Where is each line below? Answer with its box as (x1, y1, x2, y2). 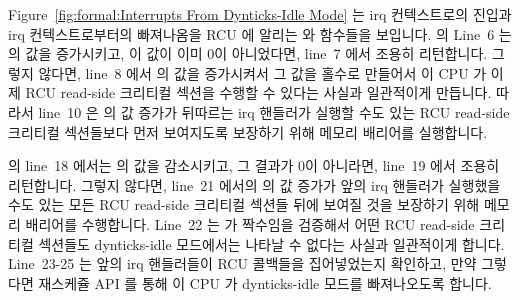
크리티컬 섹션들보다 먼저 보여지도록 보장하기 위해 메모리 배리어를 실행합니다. (8, 121, 488, 142)
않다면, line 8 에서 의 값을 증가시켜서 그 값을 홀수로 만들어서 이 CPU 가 (38, 62, 487, 83)
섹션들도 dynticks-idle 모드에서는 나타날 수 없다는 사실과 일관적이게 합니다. (38, 233, 505, 254)
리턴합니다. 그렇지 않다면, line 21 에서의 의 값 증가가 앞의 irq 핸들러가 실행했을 (8, 174, 501, 195)
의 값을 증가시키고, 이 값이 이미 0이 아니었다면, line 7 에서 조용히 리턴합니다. (8, 43, 488, 64)
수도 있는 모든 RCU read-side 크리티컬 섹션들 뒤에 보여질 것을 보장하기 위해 (8, 194, 480, 215)
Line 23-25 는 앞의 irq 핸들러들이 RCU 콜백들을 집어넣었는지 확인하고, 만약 (8, 253, 477, 274)
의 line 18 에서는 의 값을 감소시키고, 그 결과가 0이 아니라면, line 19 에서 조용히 (8, 155, 500, 176)
